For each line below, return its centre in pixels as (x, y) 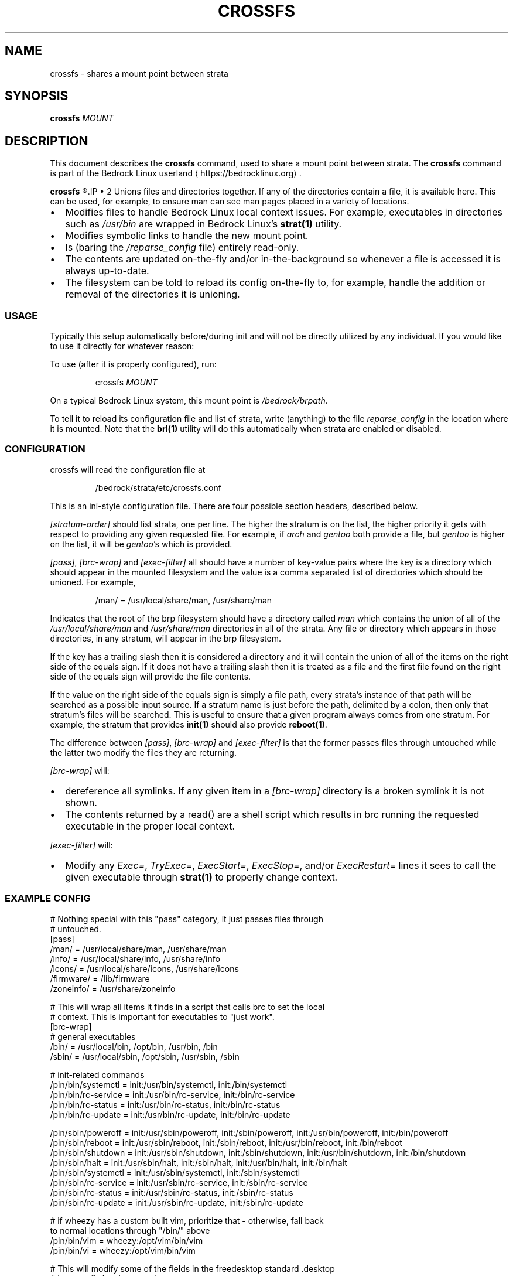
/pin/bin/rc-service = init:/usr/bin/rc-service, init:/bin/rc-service (172, 1094)
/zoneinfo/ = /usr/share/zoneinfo (113, 988)
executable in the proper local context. (150, 826)
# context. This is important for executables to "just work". (162, 1016)
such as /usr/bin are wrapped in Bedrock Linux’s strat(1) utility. (204, 224)
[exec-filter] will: (81, 845)
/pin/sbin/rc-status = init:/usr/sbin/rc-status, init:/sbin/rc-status (172, 1192)
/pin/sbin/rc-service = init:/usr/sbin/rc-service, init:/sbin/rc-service (179, 1182)
